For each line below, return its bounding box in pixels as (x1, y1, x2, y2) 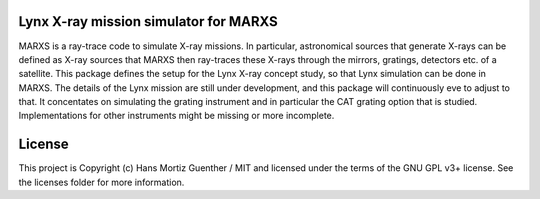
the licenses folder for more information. (18, 176, 185, 188)
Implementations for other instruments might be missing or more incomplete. (18, 110, 335, 122)
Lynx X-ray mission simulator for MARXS (18, 13, 279, 30)
